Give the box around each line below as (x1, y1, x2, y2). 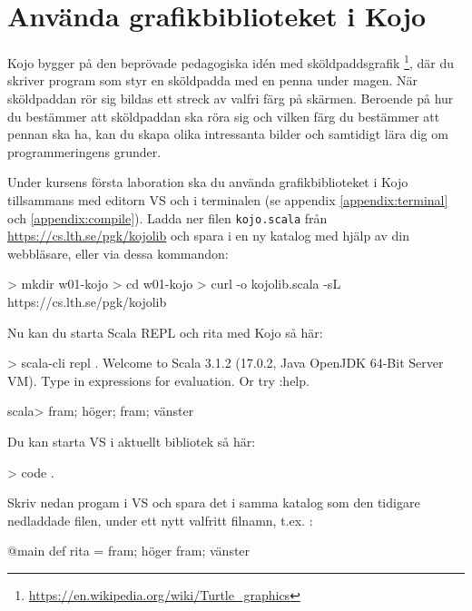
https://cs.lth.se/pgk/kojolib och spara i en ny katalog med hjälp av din (7, 226, 409, 245)
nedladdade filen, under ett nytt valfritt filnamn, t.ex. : (7, 510, 313, 529)
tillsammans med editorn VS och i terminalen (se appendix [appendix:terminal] (7, 190, 448, 209)
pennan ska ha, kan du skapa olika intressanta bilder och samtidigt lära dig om (7, 124, 448, 143)
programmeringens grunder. (7, 142, 162, 161)
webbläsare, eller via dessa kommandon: (7, 243, 229, 262)
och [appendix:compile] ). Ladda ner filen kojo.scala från (7, 208, 328, 227)
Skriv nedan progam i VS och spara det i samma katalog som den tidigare (7, 493, 420, 512)
